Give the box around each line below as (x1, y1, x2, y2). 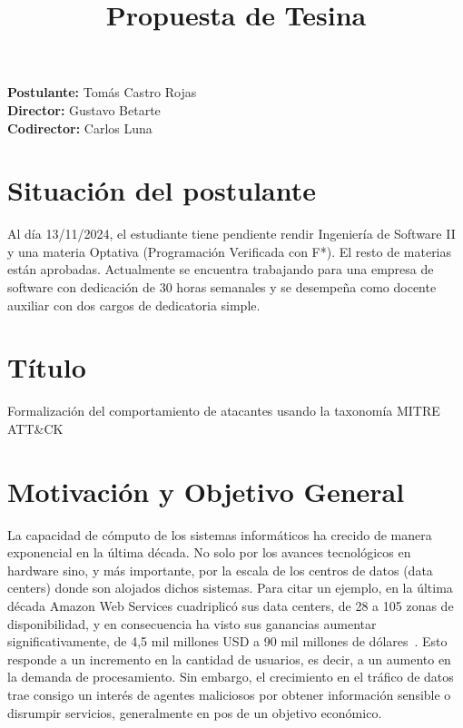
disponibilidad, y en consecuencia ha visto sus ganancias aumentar (7, 614, 377, 633)
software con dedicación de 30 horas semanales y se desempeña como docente (7, 278, 437, 297)
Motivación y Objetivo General (7, 472, 405, 509)
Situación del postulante (7, 172, 317, 209)
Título (7, 349, 86, 386)
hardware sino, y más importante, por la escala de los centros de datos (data (7, 560, 433, 579)
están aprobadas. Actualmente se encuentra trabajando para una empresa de (7, 260, 434, 279)
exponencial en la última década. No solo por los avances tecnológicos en (7, 543, 411, 562)
